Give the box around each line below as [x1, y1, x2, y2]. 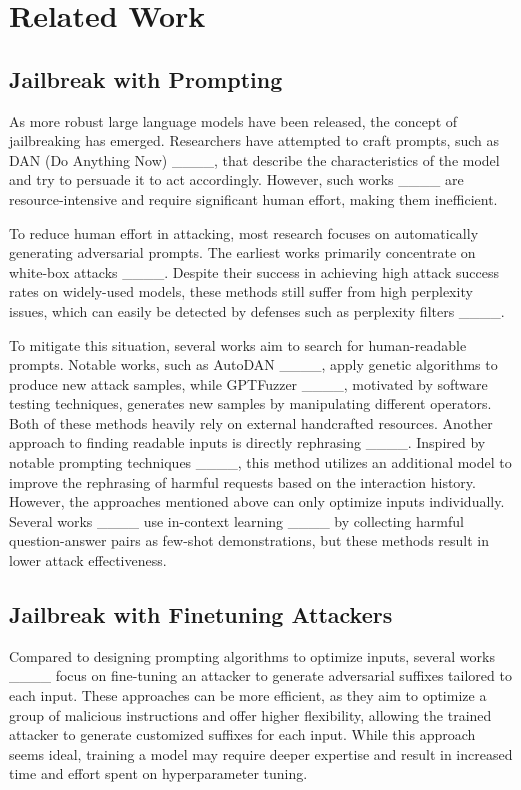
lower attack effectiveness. [9, 550, 167, 571]
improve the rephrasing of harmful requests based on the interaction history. [9, 471, 476, 492]
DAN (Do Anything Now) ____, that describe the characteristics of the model [9, 149, 500, 170]
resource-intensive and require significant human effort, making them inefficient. [9, 188, 498, 209]
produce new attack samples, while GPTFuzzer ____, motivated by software [9, 373, 488, 394]
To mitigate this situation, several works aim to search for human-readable [9, 334, 467, 355]
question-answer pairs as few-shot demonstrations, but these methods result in [9, 530, 490, 551]
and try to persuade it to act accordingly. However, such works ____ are [9, 169, 464, 190]
